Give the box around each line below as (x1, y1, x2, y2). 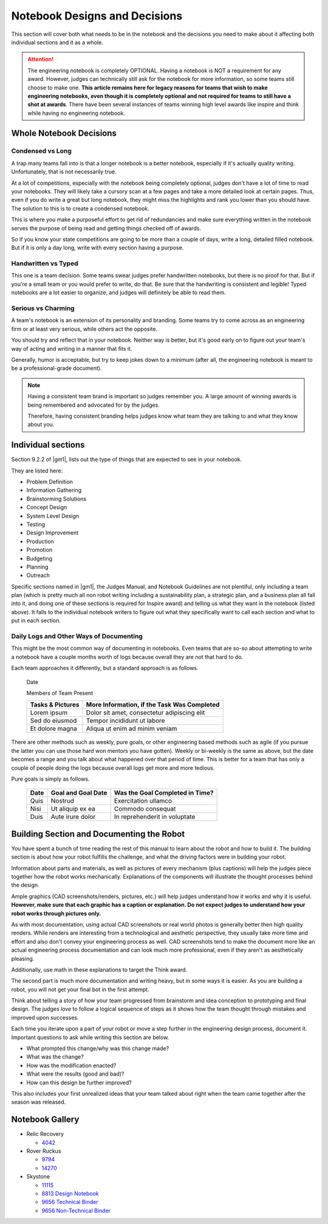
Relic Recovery (26, 1130, 64, 1138)
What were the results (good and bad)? (26, 1070, 125, 1077)
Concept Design (26, 503, 67, 511)
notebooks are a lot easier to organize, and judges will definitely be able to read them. (11, 289, 226, 296)
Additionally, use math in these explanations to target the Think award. (11, 966, 188, 973)
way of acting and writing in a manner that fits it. (11, 345, 132, 352)
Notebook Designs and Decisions (11, 9, 183, 22)
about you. (27, 421, 55, 428)
